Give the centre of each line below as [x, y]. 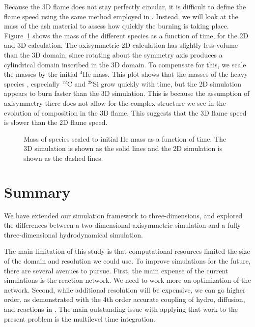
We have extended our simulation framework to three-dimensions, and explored [123, 215]
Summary [37, 192]
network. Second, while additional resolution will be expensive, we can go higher [125, 289]
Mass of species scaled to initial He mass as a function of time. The [125, 138]
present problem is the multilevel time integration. [80, 318]
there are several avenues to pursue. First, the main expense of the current [116, 270]
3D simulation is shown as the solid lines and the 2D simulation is [123, 148]
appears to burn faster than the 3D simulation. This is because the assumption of [127, 93]
